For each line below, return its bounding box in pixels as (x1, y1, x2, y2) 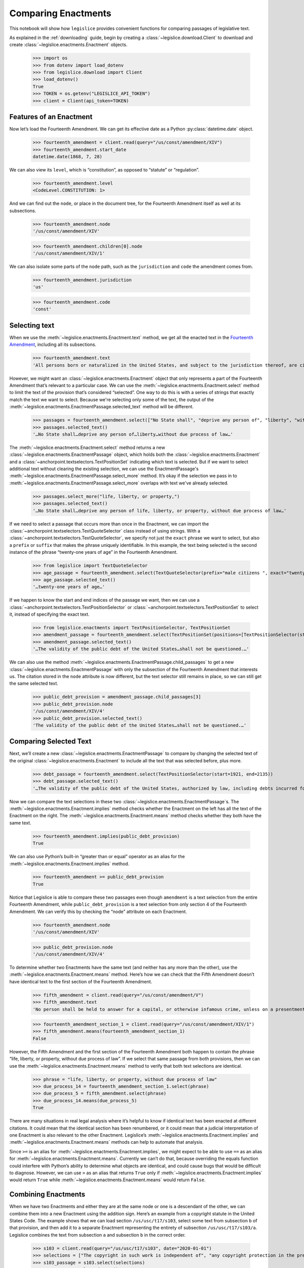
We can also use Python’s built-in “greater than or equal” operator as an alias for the (9, 854, 185, 860)
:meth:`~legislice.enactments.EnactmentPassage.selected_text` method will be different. (9, 404, 194, 410)
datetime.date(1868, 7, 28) (32, 154, 102, 159)
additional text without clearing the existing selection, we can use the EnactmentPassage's (9, 466, 199, 472)
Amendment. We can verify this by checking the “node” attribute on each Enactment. (9, 908, 187, 914)
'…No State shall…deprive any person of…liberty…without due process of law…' (32, 431, 233, 437)
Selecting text (9, 321, 55, 330)
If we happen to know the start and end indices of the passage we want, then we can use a (9, 597, 200, 603)
